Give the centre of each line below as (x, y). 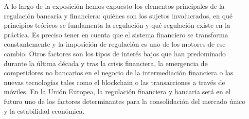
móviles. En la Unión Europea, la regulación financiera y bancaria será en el (117, 92)
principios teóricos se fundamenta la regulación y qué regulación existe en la (117, 25)
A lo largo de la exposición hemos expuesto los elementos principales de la (114, 6)
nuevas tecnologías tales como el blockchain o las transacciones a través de (115, 82)
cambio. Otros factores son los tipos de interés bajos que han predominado (115, 53)
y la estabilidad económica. (44, 110)
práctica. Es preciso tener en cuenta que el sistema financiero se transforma (116, 34)
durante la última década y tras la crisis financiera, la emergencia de (106, 63)
